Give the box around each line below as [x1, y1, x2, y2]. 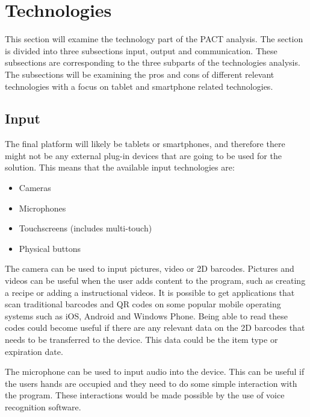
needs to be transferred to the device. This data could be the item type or [5, 333, 278, 346]
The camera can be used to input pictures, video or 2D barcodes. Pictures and [5, 262, 294, 275]
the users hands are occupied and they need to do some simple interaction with [5, 377, 297, 389]
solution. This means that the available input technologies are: [5, 161, 235, 174]
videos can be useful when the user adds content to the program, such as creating [5, 274, 306, 287]
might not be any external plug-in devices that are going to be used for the [5, 149, 282, 161]
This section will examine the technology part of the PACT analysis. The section [5, 33, 303, 45]
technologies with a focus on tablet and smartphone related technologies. [5, 80, 273, 92]
